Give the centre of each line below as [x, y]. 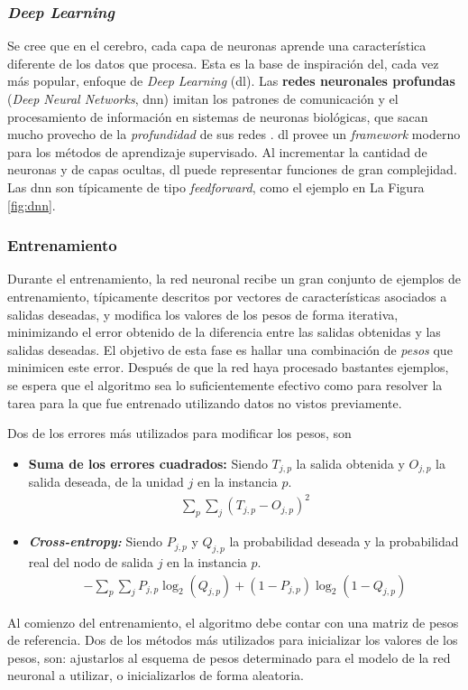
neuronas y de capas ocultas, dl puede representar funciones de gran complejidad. [232, 169]
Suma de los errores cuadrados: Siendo [148, 463]
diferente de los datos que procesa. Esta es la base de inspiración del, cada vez [223, 63]
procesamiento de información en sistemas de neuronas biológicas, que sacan [218, 116]
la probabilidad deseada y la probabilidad [344, 541]
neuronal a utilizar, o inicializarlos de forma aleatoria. [156, 675]
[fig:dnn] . [32, 205]
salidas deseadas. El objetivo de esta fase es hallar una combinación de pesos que [230, 349]
